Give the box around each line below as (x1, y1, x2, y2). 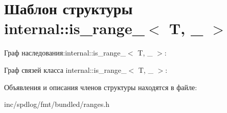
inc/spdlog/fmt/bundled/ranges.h (4, 99, 109, 109)
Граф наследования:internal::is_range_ (4, 47, 126, 58)
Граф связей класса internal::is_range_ (4, 64, 127, 75)
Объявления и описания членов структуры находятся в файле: (4, 81, 197, 92)
